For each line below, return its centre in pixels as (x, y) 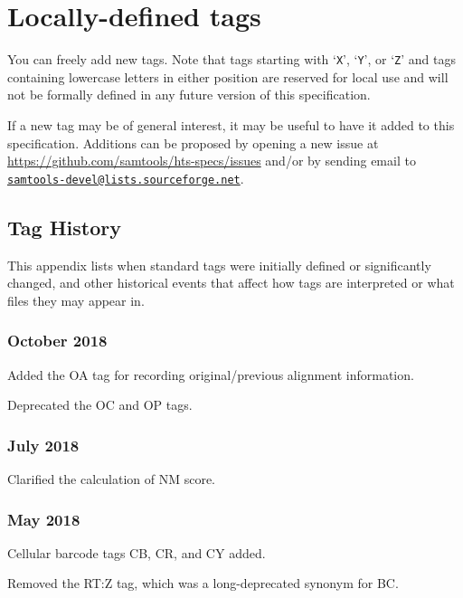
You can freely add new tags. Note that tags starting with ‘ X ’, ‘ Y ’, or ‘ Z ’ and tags (232, 59)
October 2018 (57, 341)
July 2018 (43, 445)
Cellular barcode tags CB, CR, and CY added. (137, 552)
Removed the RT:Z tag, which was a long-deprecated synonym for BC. (203, 583)
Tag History (64, 227)
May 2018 (44, 519)
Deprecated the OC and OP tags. (100, 405)
